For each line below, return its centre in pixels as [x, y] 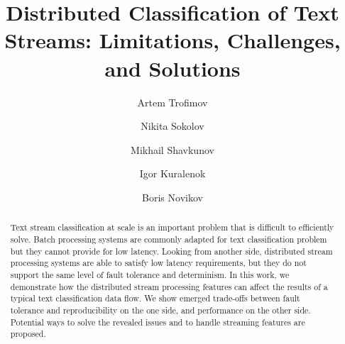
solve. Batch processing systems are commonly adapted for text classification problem [169, 239]
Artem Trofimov [172, 102]
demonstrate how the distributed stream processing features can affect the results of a [169, 286]
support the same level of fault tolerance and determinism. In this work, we [150, 274]
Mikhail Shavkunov [172, 149]
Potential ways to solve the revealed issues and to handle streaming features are [158, 322]
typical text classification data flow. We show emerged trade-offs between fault [155, 298]
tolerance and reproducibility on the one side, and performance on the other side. [160, 310]
